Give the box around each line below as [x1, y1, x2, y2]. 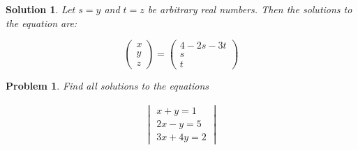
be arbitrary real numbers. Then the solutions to [147, 2, 352, 16]
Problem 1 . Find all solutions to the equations [6, 78, 209, 93]
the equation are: [6, 15, 77, 30]
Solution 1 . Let [6, 2, 75, 16]
